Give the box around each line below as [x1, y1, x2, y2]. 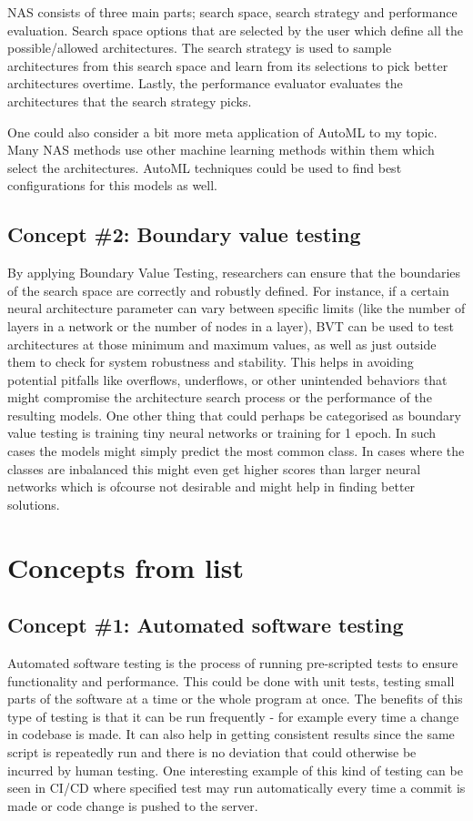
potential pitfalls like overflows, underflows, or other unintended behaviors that [7, 370, 448, 389]
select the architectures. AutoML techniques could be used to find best [7, 157, 402, 177]
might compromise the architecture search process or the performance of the [7, 388, 432, 407]
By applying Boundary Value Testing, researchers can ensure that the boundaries [7, 263, 461, 282]
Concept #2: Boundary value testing [7, 220, 361, 248]
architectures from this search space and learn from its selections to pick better [7, 56, 448, 75]
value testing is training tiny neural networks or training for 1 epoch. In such [7, 423, 437, 442]
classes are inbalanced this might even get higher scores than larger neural [7, 459, 421, 478]
